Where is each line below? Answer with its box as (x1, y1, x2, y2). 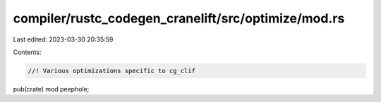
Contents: (13, 48, 42, 56)
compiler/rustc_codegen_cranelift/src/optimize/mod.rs (13, 11, 345, 26)
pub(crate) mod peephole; (13, 84, 90, 93)
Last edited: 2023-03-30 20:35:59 (13, 35, 114, 44)
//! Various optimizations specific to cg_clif (28, 67, 195, 75)
